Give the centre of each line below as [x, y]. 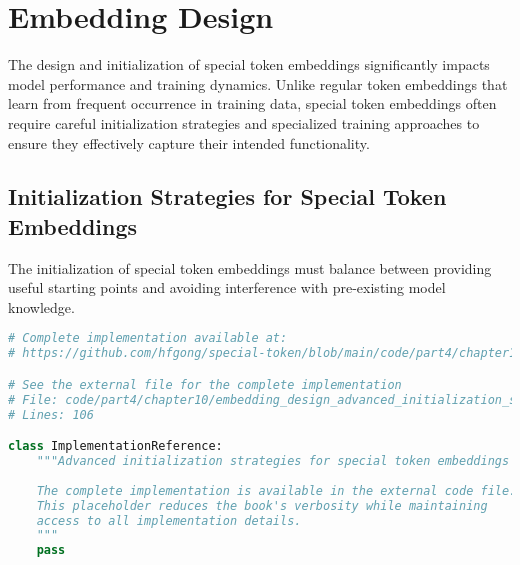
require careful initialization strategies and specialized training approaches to [244, 122]
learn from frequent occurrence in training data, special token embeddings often [252, 103]
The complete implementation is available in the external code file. [276, 490]
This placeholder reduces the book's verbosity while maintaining [262, 505]
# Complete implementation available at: [148, 338]
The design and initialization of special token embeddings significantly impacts [249, 64]
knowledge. [41, 306]
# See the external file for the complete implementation [205, 384]
